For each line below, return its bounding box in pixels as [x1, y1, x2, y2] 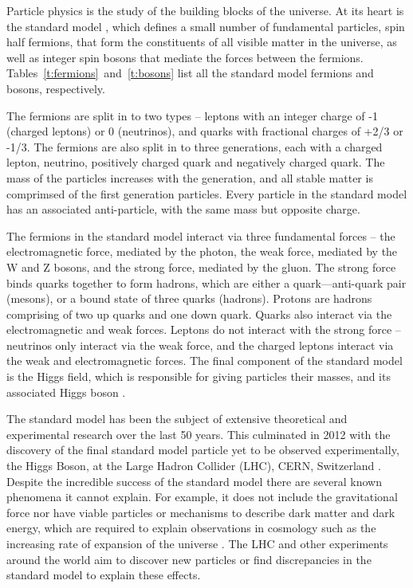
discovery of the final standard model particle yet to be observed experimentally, [6, 441, 399, 458]
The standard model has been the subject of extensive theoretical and [6, 410, 348, 427]
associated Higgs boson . [6, 383, 126, 400]
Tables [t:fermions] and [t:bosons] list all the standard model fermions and [6, 65, 374, 81]
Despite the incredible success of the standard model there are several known [6, 472, 382, 489]
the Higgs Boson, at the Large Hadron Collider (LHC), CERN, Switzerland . [6, 457, 381, 474]
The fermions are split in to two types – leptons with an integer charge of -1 [6, 107, 378, 123]
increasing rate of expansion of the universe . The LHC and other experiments [6, 535, 388, 551]
